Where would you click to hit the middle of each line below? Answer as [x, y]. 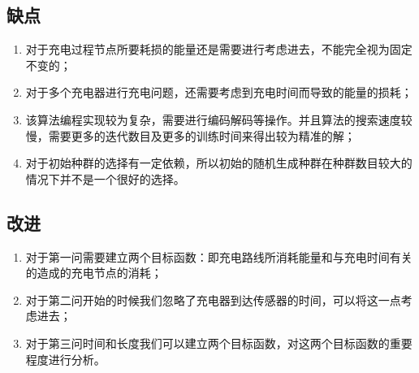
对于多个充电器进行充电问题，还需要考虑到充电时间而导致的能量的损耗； [219, 92]
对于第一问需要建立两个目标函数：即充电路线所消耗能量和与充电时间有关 [219, 256]
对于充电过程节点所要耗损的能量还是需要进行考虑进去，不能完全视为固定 [219, 49]
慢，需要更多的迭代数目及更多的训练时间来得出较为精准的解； [190, 135]
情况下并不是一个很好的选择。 [105, 178]
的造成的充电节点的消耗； [94, 273]
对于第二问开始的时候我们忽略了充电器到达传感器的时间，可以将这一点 [213, 299]
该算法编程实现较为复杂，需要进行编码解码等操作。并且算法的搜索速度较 [219, 119]
